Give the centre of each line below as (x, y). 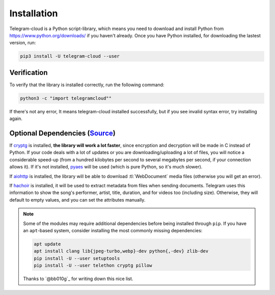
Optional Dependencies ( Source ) (62, 133)
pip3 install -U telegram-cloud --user (70, 56)
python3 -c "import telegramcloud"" (66, 98)
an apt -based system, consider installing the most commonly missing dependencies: (113, 230)
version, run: (23, 43)
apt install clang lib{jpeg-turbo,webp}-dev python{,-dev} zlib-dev (121, 251)
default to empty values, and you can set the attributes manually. (77, 200)
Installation (34, 13)
